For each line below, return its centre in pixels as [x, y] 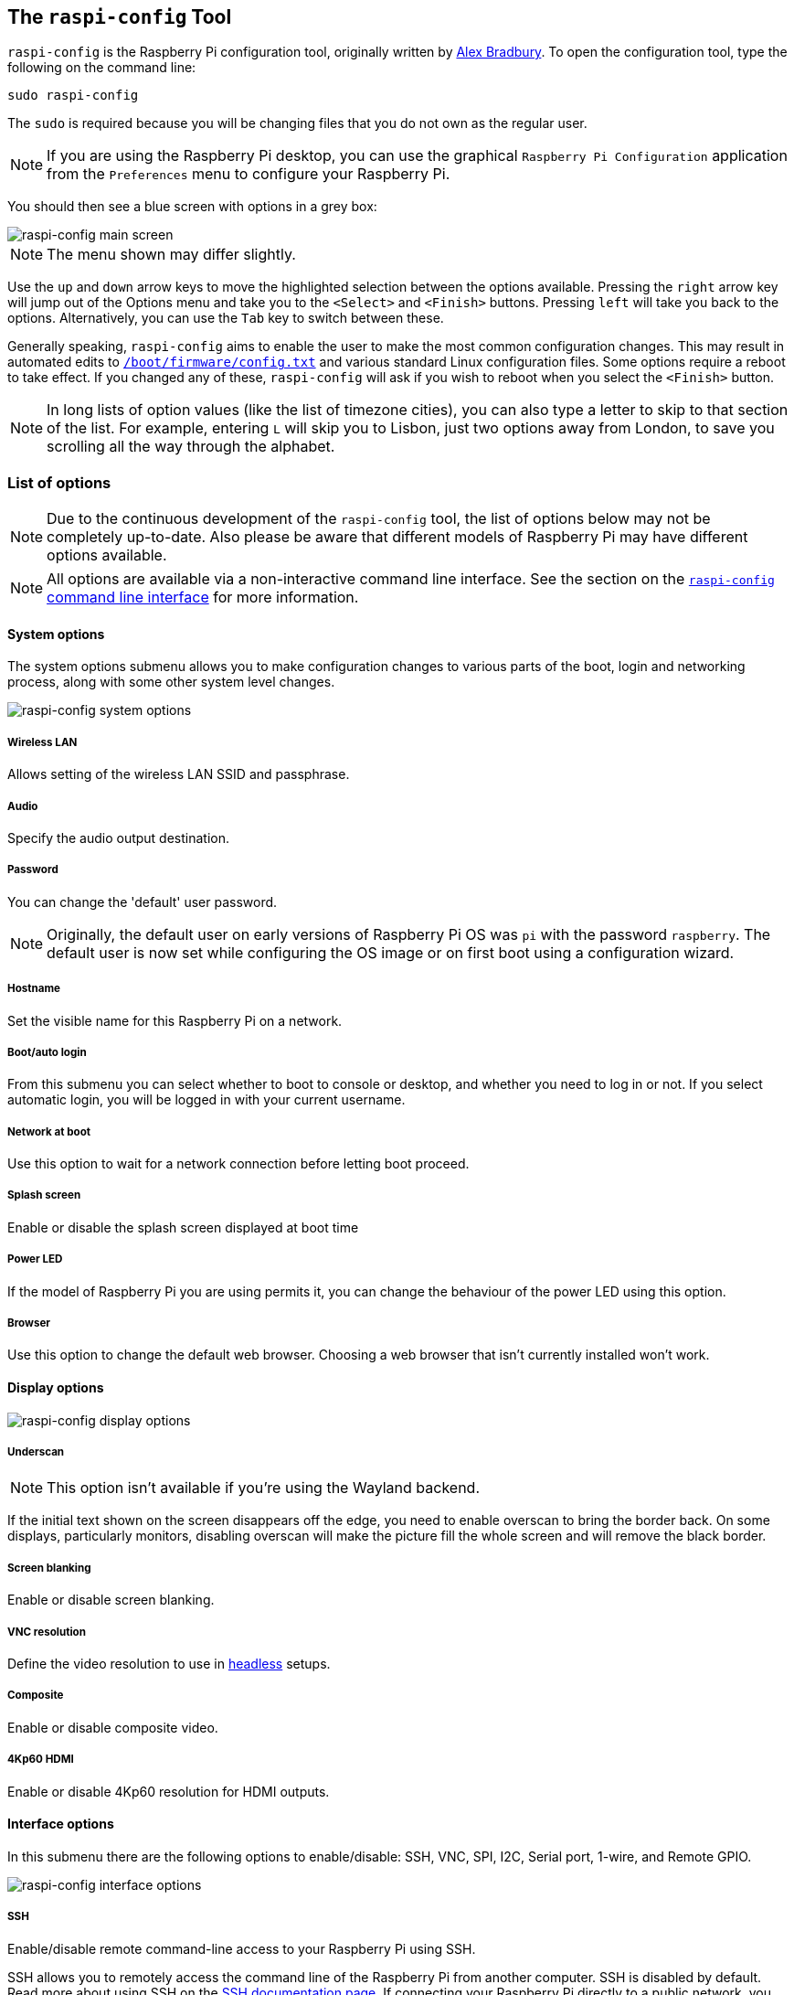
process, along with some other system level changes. [171, 682]
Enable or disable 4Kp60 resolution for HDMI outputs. [169, 1791]
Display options [56, 1388]
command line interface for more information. [203, 597]
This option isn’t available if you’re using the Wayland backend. [264, 1488]
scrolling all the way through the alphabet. [191, 447]
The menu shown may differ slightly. [171, 255]
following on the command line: [102, 68]
